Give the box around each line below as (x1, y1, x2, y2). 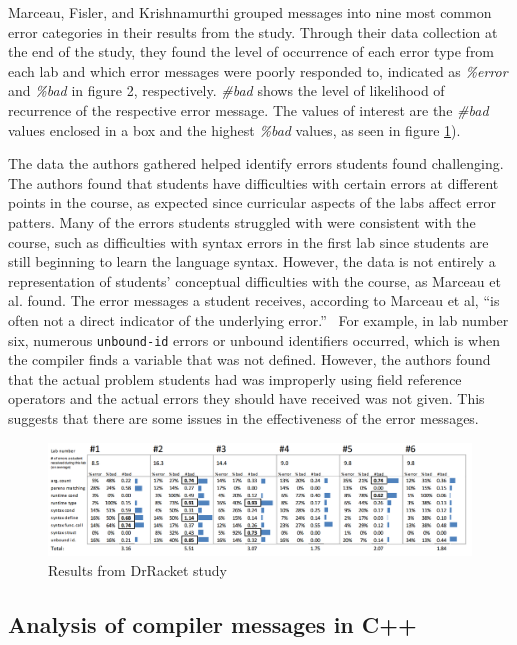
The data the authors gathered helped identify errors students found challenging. (8, 153, 504, 174)
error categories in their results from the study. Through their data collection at (8, 21, 498, 42)
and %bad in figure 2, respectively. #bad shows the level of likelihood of (8, 80, 445, 101)
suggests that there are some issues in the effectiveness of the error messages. (8, 407, 479, 428)
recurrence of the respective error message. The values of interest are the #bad (8, 99, 489, 120)
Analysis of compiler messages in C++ (8, 608, 417, 639)
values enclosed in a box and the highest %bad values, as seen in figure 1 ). (8, 119, 461, 140)
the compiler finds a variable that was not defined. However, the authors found (8, 349, 491, 370)
